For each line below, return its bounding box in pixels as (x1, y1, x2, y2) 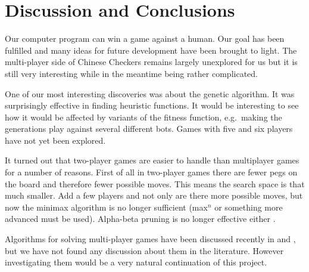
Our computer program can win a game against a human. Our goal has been (5, 32, 285, 45)
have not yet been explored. (5, 134, 106, 146)
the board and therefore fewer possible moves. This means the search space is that (5, 177, 305, 190)
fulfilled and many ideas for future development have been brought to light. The (5, 44, 297, 56)
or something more (214, 200, 283, 213)
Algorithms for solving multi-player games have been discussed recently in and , (5, 233, 296, 245)
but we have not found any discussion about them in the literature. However (5, 244, 284, 256)
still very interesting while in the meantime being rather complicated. (5, 67, 258, 79)
